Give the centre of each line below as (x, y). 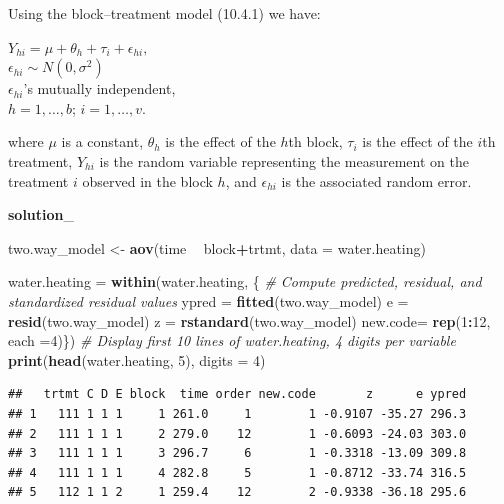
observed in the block (147, 180)
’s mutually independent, (99, 88)
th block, (315, 141)
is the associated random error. (376, 180)
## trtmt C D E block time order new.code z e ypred (237, 394)
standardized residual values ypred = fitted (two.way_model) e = (208, 300)
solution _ (41, 214)
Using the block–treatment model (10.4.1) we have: (164, 13)
